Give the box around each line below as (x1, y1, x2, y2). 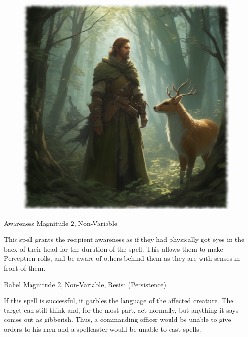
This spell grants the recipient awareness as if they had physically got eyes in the (4, 234, 245, 244)
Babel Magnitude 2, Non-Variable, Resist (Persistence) (4, 279, 167, 289)
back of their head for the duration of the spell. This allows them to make (4, 243, 223, 254)
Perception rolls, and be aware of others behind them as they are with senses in (4, 253, 240, 263)
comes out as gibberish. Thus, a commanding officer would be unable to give (4, 314, 231, 324)
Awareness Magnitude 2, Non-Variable (4, 218, 117, 228)
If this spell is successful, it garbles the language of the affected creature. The (4, 295, 233, 305)
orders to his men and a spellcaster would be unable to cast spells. (4, 323, 201, 334)
